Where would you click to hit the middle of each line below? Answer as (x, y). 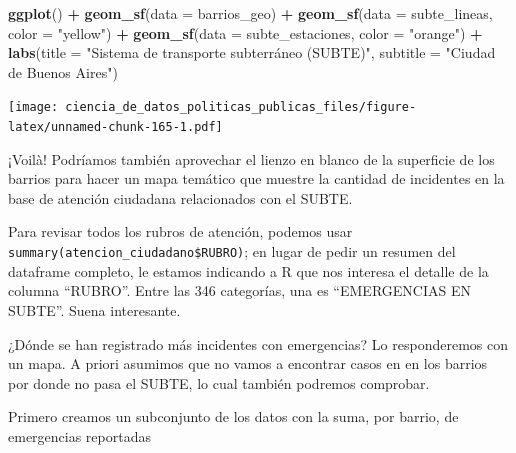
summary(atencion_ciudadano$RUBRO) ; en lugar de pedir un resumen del (232, 251)
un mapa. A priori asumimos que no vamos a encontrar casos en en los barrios (248, 363)
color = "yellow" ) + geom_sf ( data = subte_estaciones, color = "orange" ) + (245, 32)
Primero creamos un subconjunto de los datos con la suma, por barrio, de (233, 416)
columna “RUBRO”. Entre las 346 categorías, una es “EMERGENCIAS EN (239, 290)
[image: (33, 107)
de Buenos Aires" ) (63, 71)
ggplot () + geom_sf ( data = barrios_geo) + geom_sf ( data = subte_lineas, (250, 13)
